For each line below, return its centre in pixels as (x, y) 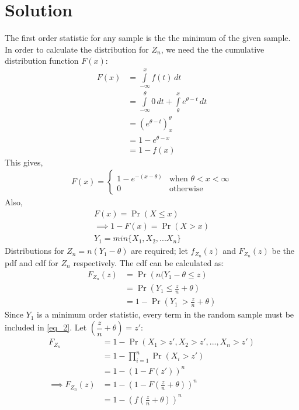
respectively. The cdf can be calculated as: (149, 262)
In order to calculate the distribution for (77, 49)
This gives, (24, 162)
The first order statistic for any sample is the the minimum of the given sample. (148, 38)
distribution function (42, 61)
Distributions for (34, 251)
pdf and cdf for (32, 262)
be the (283, 251)
